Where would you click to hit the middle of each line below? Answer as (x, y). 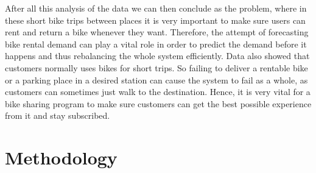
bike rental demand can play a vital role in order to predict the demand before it (156, 44)
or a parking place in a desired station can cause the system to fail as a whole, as (156, 79)
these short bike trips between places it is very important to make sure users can (155, 20)
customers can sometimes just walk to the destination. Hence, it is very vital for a (158, 92)
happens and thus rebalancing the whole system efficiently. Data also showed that (157, 56)
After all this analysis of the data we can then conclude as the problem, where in (156, 8)
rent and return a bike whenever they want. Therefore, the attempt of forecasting (157, 32)
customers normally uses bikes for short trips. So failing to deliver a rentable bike (156, 67)
